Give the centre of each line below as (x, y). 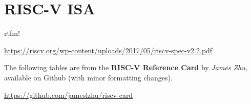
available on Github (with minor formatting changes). (88, 77)
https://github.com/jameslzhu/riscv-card (69, 95)
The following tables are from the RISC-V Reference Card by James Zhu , (126, 67)
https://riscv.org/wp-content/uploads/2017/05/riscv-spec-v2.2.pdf (108, 50)
